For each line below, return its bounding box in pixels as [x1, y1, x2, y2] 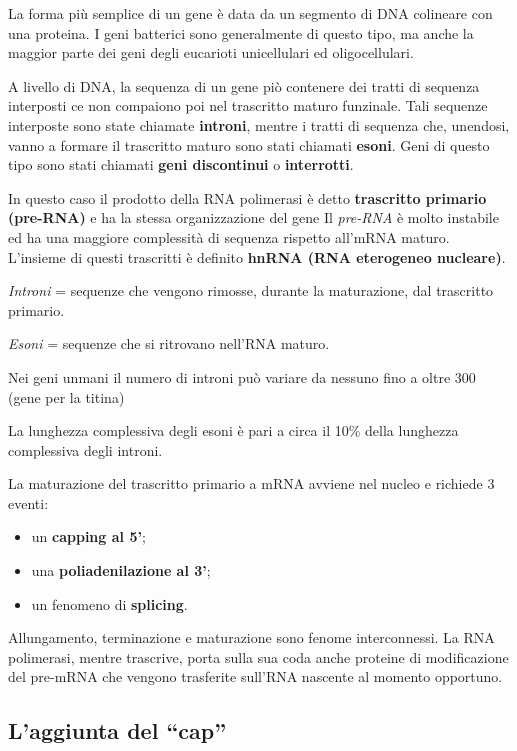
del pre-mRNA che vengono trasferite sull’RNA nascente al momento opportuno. [8, 666, 503, 687]
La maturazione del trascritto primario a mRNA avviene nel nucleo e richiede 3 [8, 473, 495, 494]
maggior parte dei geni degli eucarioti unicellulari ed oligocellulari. [8, 42, 414, 63]
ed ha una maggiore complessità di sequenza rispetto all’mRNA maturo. [8, 226, 450, 247]
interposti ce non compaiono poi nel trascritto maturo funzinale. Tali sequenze [8, 95, 488, 116]
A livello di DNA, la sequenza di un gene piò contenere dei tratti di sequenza [8, 75, 480, 96]
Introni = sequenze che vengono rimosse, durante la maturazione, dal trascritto [8, 280, 494, 301]
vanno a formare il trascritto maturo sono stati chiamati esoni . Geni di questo [8, 134, 490, 155]
